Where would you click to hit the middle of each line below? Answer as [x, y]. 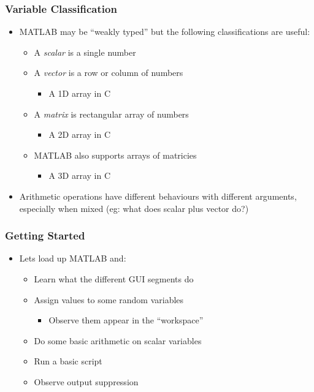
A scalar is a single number [85, 52]
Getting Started [45, 236]
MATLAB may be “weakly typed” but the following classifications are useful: [165, 32]
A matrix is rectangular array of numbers [111, 114]
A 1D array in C [79, 93]
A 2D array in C [79, 134]
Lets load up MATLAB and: [73, 258]
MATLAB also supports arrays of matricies [115, 155]
